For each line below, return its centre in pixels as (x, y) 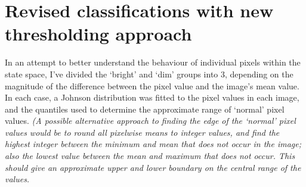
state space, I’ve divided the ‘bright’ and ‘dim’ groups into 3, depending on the (149, 74)
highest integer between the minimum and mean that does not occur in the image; (153, 144)
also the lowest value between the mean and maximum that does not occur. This (150, 156)
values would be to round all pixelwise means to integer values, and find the (142, 132)
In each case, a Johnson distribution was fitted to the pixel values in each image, (152, 97)
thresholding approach (98, 34)
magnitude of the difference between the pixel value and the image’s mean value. (152, 85)
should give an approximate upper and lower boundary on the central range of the (153, 167)
